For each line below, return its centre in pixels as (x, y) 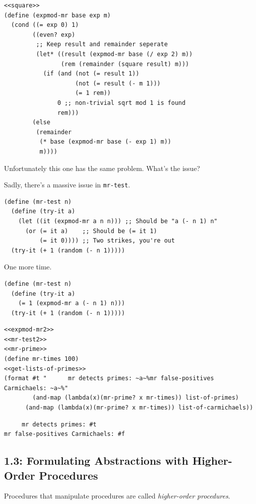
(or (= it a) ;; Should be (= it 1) (91, 231)
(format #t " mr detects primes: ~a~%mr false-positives (109, 378)
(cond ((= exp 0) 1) (45, 25)
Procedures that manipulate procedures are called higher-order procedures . (117, 496)
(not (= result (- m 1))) (118, 83)
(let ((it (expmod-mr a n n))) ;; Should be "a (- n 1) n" (118, 221)
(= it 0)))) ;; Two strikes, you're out (107, 241)
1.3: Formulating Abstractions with (96, 461)
